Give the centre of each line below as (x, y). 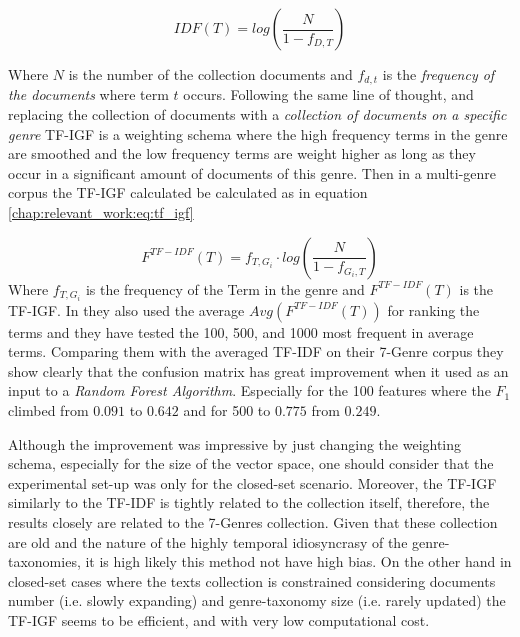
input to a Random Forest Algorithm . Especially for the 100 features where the (249, 390)
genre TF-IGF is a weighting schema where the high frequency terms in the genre (258, 133)
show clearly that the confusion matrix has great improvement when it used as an (258, 370)
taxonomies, (44, 561)
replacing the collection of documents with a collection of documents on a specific (257, 114)
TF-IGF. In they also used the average (126, 309)
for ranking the (433, 309)
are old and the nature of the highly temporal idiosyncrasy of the (208, 541)
